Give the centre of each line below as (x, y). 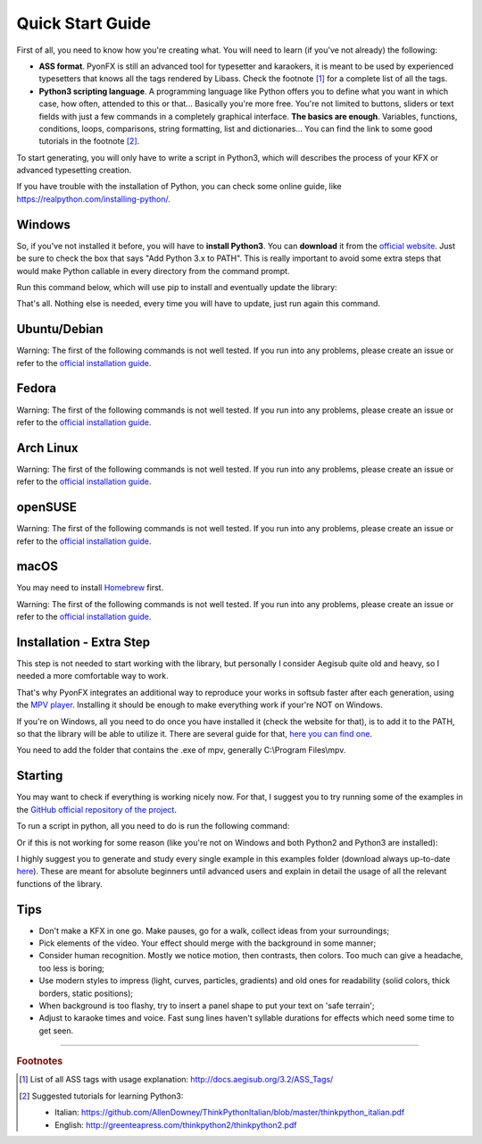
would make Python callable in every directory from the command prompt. (153, 271)
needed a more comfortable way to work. (92, 676)
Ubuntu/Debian (60, 329)
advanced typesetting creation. (74, 171)
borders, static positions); (86, 993)
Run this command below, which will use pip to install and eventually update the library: (177, 287)
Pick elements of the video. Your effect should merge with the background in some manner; (208, 943)
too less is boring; (72, 968)
